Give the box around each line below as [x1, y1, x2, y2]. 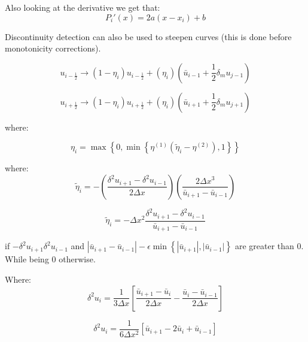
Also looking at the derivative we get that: [5, 1, 160, 13]
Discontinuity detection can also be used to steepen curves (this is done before [5, 30, 292, 43]
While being [5, 253, 49, 265]
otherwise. [59, 253, 96, 265]
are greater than [234, 240, 294, 252]
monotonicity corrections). [5, 42, 101, 55]
